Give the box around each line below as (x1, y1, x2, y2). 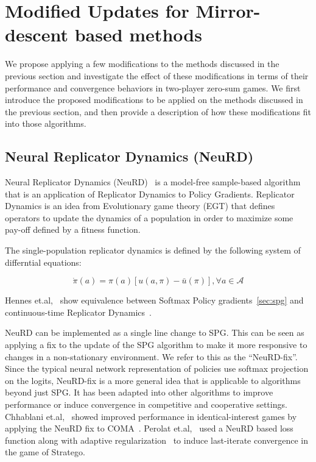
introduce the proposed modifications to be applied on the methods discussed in (5, 93, 303, 106)
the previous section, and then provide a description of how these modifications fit (5, 105, 311, 118)
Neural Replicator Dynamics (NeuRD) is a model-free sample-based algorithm (5, 176, 301, 188)
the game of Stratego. (5, 446, 85, 458)
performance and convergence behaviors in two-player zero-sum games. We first (5, 81, 301, 94)
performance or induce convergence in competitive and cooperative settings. (5, 397, 287, 410)
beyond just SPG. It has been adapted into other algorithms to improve (5, 386, 273, 399)
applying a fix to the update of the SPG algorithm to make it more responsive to (5, 338, 307, 351)
